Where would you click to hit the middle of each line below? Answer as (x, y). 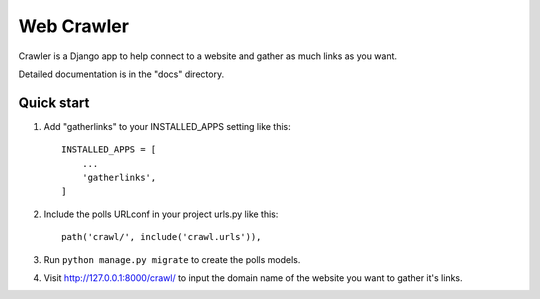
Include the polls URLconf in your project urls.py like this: (161, 214)
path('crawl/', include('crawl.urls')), (161, 237)
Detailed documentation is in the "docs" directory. (121, 74)
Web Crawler (74, 26)
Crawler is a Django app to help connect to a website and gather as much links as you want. (208, 56)
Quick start (54, 102)
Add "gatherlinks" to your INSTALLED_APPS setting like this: (167, 126)
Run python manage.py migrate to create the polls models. (172, 259)
